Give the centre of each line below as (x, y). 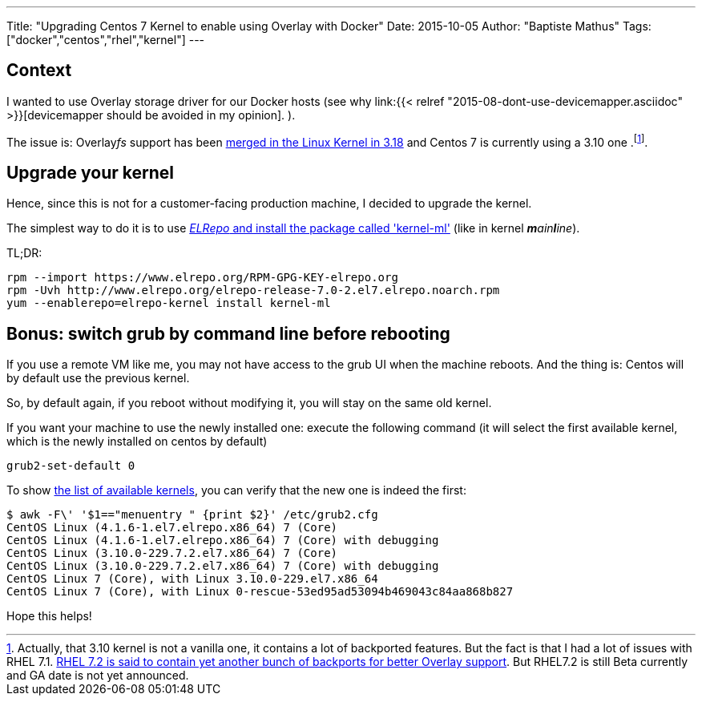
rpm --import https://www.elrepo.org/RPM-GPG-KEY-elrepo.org (202, 278)
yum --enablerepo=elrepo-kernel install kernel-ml (169, 303)
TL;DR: (24, 253)
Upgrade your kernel (90, 172)
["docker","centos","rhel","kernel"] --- (106, 40)
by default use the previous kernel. (98, 378)
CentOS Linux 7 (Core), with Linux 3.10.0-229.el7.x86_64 (192, 579)
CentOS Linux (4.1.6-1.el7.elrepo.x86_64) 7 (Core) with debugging (223, 541)
